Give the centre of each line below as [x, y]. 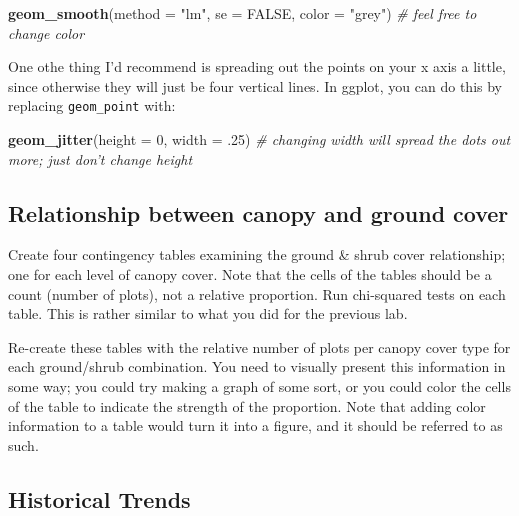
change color [46, 32]
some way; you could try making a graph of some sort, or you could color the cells [259, 385]
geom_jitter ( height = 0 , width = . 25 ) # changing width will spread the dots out [259, 139]
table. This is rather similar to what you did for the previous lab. [208, 313]
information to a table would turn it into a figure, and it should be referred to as [255, 425]
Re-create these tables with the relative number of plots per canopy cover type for [259, 346]
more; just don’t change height [100, 158]
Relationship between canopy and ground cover [258, 212]
